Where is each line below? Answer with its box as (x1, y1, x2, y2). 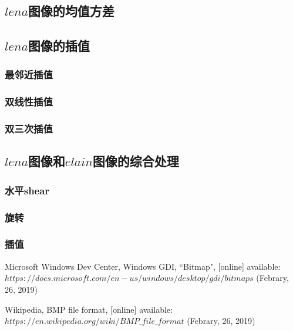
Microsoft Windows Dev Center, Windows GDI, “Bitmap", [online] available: (5, 260, 281, 272)
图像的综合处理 (92, 152, 179, 170)
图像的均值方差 (28, 2, 114, 20)
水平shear (5, 183, 50, 197)
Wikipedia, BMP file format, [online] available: (5, 303, 173, 315)
